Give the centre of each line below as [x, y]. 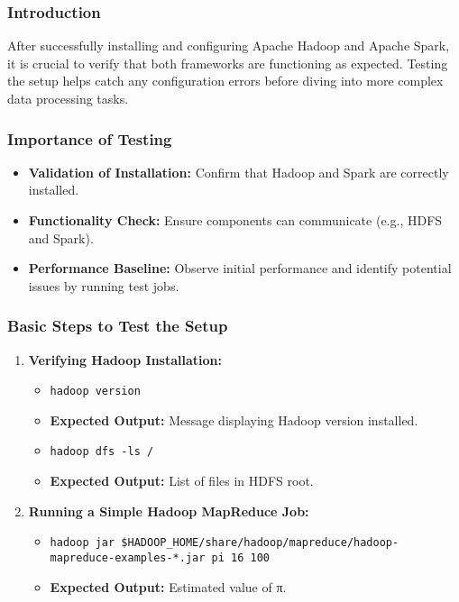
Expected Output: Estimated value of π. [168, 586]
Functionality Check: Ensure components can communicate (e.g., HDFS [235, 220]
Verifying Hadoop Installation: [125, 359]
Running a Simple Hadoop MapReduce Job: [169, 511]
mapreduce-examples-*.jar [128, 557]
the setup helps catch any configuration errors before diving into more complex [225, 81]
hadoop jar [83, 543]
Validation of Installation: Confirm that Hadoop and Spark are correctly [239, 172]
